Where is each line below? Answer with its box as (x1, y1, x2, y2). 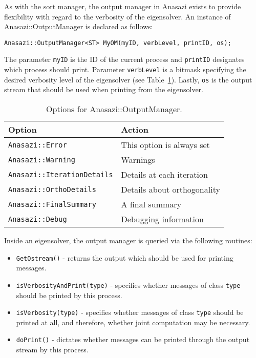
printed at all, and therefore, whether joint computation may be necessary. (16, 317, 250, 327)
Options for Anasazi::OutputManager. (46, 103, 182, 115)
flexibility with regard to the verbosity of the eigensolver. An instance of (4, 11, 231, 22)
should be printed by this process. (16, 289, 122, 300)
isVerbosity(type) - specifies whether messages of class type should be (16, 307, 244, 318)
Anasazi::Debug (8, 215, 67, 223)
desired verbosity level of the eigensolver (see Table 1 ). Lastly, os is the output (4, 74, 252, 85)
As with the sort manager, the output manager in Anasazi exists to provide (4, 1, 241, 11)
